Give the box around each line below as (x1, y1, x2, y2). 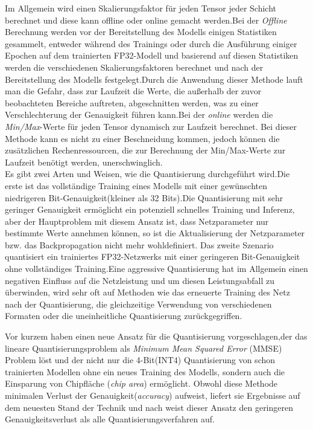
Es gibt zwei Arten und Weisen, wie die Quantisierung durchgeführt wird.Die (5, 167, 290, 180)
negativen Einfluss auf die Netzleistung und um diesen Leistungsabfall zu (5, 274, 274, 286)
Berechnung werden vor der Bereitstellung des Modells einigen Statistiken (5, 25, 277, 38)
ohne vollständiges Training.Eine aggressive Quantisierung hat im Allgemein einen (5, 262, 308, 275)
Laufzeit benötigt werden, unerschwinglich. (5, 155, 163, 168)
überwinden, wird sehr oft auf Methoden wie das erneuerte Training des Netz (5, 286, 290, 298)
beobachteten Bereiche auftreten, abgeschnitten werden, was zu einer (5, 96, 259, 109)
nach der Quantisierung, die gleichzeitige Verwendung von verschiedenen (5, 297, 272, 310)
